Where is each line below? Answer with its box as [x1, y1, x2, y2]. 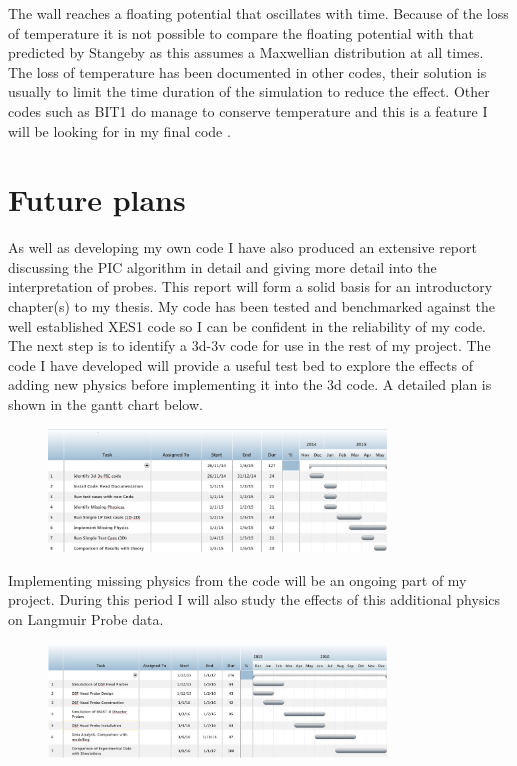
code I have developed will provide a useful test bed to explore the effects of [8, 354, 473, 375]
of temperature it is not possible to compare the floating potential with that [8, 22, 474, 43]
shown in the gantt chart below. [8, 394, 203, 415]
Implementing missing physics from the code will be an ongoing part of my [8, 569, 467, 590]
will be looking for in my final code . [8, 120, 231, 141]
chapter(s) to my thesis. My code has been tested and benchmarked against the [8, 296, 496, 317]
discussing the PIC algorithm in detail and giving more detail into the [8, 256, 437, 277]
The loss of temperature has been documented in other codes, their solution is [8, 61, 487, 82]
